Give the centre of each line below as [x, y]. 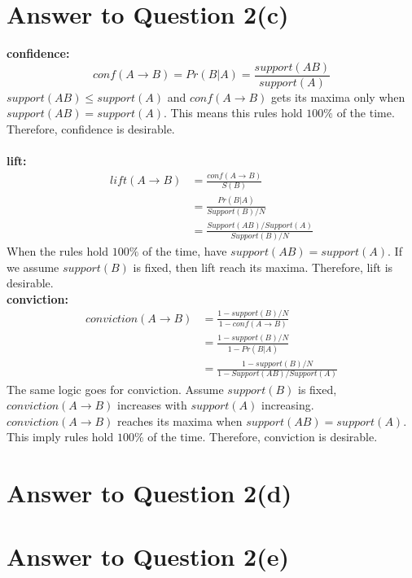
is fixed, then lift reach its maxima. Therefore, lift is [263, 267]
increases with [152, 405]
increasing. [287, 405]
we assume [33, 267]
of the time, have [184, 250]
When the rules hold [57, 250]
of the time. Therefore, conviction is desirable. [263, 437]
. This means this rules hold [233, 113]
